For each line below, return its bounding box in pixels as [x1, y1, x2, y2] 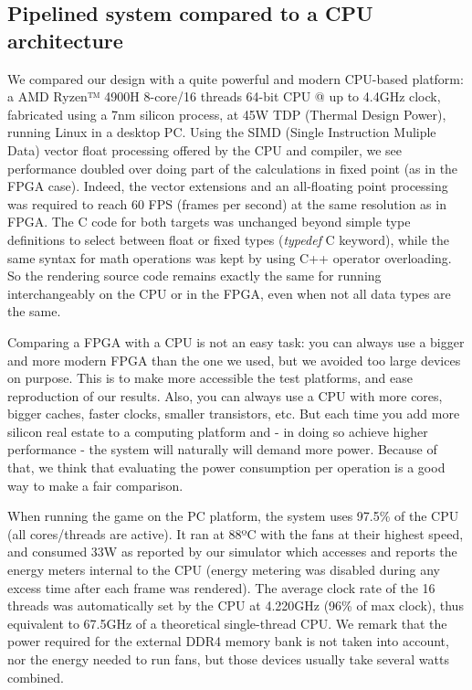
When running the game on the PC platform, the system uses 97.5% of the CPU [7, 506, 459, 525]
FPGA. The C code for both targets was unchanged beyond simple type [7, 212, 411, 231]
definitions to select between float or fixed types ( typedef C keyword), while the [7, 229, 449, 249]
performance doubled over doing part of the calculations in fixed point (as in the [7, 158, 458, 177]
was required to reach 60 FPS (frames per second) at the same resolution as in [7, 194, 446, 213]
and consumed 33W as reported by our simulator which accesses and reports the [7, 542, 457, 561]
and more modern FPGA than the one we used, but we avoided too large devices [7, 350, 461, 369]
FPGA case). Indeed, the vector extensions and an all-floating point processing [7, 176, 448, 196]
